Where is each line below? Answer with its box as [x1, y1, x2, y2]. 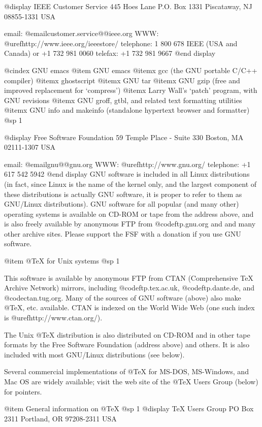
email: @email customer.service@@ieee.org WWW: [4, 28, 159, 39]
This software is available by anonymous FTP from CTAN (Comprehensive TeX [4, 272, 253, 283]
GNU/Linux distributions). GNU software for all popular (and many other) [4, 199, 239, 209]
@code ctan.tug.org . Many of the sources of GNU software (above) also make [4, 292, 241, 303]
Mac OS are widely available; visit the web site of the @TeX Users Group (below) [4, 376, 258, 386]
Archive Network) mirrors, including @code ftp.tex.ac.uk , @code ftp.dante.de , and [4, 282, 255, 293]
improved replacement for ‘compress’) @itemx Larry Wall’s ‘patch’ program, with [4, 85, 257, 95]
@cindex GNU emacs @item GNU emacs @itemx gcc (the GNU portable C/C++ [4, 64, 257, 75]
